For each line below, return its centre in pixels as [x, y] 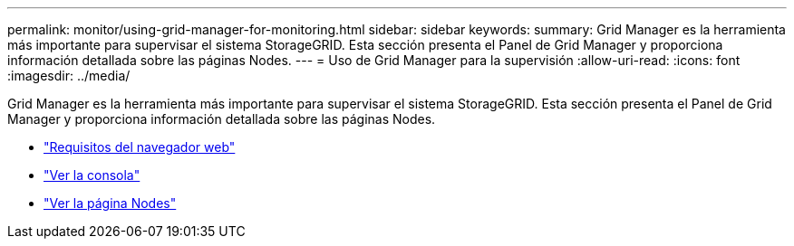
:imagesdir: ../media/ [69, 76]
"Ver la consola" [92, 175]
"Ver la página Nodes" [110, 203]
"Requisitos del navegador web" [140, 147]
